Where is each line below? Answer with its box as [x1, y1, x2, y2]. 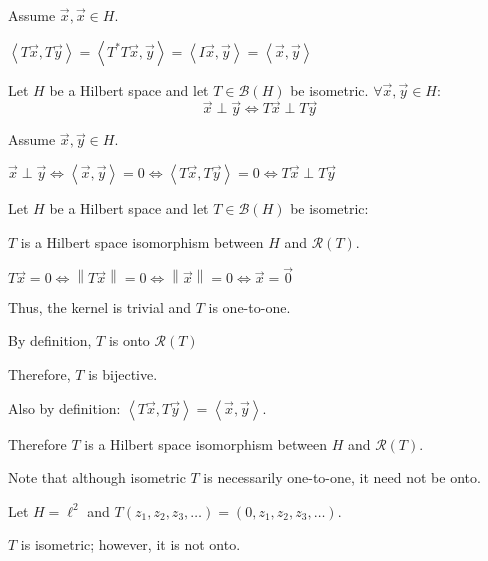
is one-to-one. [208, 296, 291, 317]
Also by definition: [8, 397, 121, 418]
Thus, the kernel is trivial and [8, 296, 192, 317]
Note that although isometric [8, 467, 186, 488]
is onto [108, 330, 150, 351]
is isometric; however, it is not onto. [20, 534, 241, 555]
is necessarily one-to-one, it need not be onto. [203, 467, 481, 488]
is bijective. [88, 364, 158, 385]
